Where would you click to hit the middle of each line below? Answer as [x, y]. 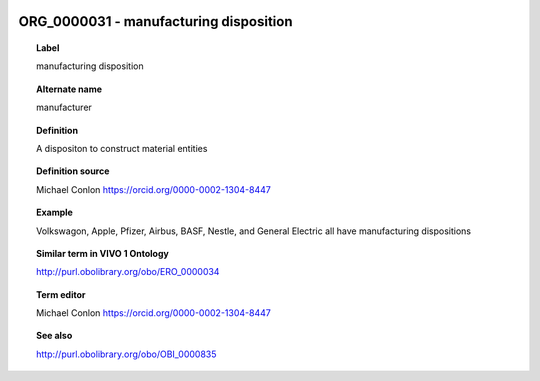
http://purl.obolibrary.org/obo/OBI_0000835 [126, 354]
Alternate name [69, 89]
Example [55, 212]
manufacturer [64, 107]
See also [54, 336]
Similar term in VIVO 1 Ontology [102, 253]
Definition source [73, 171]
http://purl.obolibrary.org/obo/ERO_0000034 [128, 272]
